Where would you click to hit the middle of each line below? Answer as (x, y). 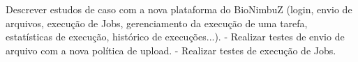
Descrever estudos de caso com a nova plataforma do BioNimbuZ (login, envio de (179, 9)
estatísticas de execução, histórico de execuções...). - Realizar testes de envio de (175, 37)
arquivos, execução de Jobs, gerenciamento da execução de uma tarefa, (157, 23)
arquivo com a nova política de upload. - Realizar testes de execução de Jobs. (171, 50)
